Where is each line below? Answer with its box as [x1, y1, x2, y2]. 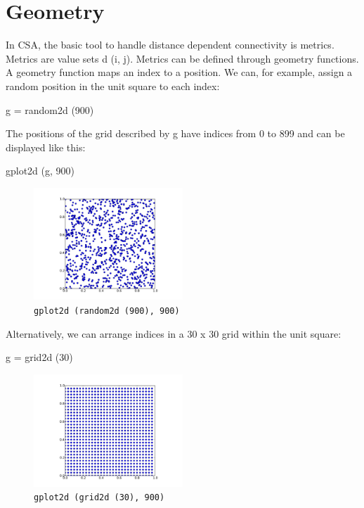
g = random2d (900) [6, 102, 94, 117]
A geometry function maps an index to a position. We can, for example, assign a [6, 65, 353, 80]
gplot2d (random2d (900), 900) [34, 306, 180, 317]
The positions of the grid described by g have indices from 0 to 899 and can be [6, 126, 345, 141]
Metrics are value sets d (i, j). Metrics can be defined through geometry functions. [6, 51, 359, 65]
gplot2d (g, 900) [6, 163, 75, 178]
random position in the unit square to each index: [6, 78, 220, 93]
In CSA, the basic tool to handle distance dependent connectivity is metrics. [6, 37, 334, 52]
